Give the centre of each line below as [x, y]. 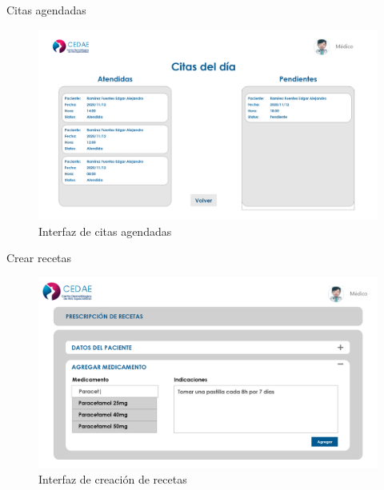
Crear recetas [39, 258]
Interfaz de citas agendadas [105, 231]
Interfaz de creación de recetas [113, 478]
